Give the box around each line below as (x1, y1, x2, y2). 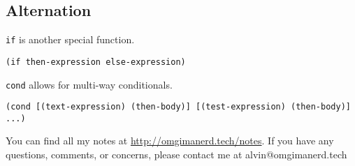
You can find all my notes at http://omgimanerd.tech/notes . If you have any (6, 133, 334, 148)
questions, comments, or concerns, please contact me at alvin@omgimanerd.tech (6, 147, 347, 162)
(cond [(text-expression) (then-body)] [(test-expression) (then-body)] (6, 102, 351, 112)
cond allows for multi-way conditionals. (6, 77, 173, 91)
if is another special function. (6, 32, 135, 47)
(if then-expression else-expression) (6, 56, 186, 67)
